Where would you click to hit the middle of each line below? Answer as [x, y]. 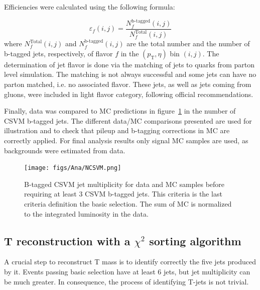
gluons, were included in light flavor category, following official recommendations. [129, 94]
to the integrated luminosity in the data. [86, 213]
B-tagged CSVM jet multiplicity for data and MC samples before [124, 184]
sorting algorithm [195, 240]
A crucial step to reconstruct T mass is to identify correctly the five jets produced [130, 262]
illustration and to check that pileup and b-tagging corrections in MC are [117, 130]
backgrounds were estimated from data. [65, 150]
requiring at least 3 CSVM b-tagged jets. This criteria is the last [123, 194]
